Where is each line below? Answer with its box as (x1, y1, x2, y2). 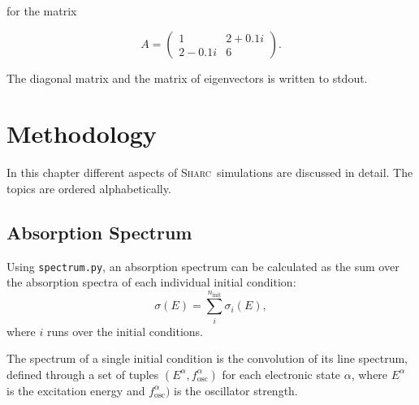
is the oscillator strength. (174, 381, 298, 399)
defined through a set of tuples (6, 365, 159, 382)
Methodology (6, 117, 157, 150)
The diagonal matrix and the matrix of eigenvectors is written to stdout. (6, 69, 368, 86)
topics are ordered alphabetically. (6, 179, 171, 196)
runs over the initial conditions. (46, 322, 203, 339)
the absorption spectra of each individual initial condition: (6, 274, 296, 291)
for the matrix (6, 2, 77, 19)
